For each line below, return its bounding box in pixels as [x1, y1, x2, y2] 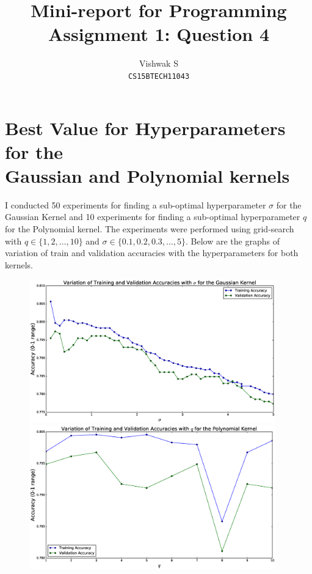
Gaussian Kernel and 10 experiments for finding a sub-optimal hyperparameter [5, 210, 300, 223]
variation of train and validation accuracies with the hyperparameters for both [5, 246, 299, 259]
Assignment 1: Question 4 [48, 21, 270, 46]
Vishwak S [139, 57, 178, 70]
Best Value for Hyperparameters [5, 115, 286, 140]
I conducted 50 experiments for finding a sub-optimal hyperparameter [5, 198, 266, 211]
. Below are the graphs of [186, 234, 280, 247]
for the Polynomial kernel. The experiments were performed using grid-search [5, 223, 294, 235]
